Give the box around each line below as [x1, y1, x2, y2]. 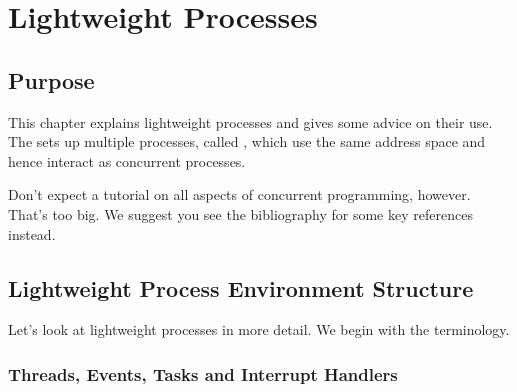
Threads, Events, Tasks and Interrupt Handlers [8, 361, 398, 386]
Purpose [8, 64, 95, 95]
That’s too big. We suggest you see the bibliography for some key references [8, 203, 473, 224]
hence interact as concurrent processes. [8, 150, 246, 171]
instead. [8, 223, 56, 244]
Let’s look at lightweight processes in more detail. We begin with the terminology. [8, 319, 510, 340]
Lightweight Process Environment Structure [8, 272, 474, 303]
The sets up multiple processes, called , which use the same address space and [8, 131, 486, 152]
